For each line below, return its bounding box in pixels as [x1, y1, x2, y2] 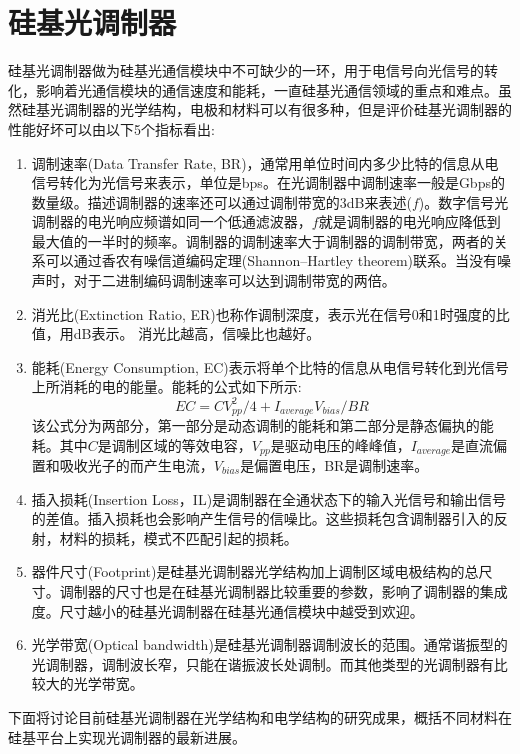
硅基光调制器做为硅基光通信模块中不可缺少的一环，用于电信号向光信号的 [8, 60, 484, 81]
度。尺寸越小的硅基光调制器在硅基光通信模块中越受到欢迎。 [31, 600, 424, 621]
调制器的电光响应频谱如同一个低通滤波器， [31, 211, 312, 232]
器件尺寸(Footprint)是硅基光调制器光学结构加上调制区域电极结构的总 [31, 561, 479, 582]
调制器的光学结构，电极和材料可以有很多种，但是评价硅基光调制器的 [63, 99, 512, 120]
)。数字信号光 [418, 191, 509, 212]
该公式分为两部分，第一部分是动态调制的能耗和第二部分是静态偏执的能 [31, 414, 494, 435]
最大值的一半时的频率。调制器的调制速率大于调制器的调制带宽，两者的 [31, 230, 494, 251]
